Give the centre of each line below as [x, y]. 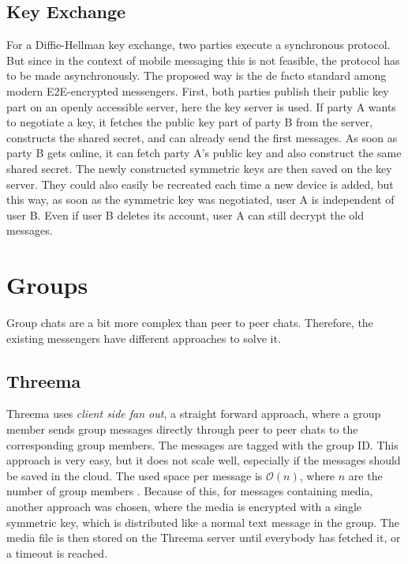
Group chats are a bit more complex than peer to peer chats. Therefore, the [190, 323]
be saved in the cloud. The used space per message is [135, 475]
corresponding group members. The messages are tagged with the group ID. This [202, 444]
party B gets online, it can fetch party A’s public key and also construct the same [204, 153]
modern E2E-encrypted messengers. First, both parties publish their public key [198, 90]
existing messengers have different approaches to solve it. [144, 338]
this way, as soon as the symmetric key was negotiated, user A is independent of [200, 199]
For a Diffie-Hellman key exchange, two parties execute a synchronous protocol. [198, 45]
